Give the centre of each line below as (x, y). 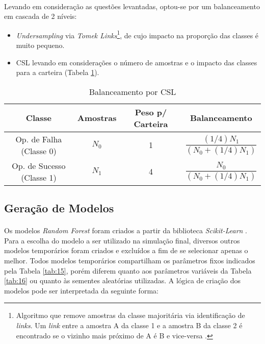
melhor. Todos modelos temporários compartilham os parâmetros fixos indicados (130, 260)
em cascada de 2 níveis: (41, 16)
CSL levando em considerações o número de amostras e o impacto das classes (137, 62)
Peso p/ (151, 112)
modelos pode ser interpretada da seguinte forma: (81, 290)
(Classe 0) (39, 151)
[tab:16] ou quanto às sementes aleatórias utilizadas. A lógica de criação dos (123, 280)
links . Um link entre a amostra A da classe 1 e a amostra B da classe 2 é (129, 325)
